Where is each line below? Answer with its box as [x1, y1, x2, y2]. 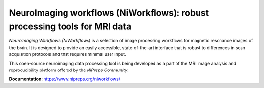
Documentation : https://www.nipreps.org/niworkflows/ [9, 76, 121, 82]
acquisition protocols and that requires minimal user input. [9, 52, 127, 57]
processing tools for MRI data [9, 21, 132, 32]
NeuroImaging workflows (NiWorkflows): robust [9, 7, 209, 18]
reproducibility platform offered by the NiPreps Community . [9, 67, 129, 73]
